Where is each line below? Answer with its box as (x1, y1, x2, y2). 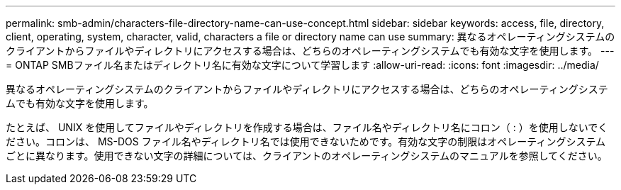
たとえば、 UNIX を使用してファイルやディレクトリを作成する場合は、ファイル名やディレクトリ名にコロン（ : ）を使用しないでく (6, 121, 608, 133)
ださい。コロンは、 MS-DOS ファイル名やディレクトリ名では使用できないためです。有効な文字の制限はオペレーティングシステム (6, 135, 606, 147)
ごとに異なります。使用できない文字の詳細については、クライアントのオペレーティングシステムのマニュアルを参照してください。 (6, 150, 608, 162)
